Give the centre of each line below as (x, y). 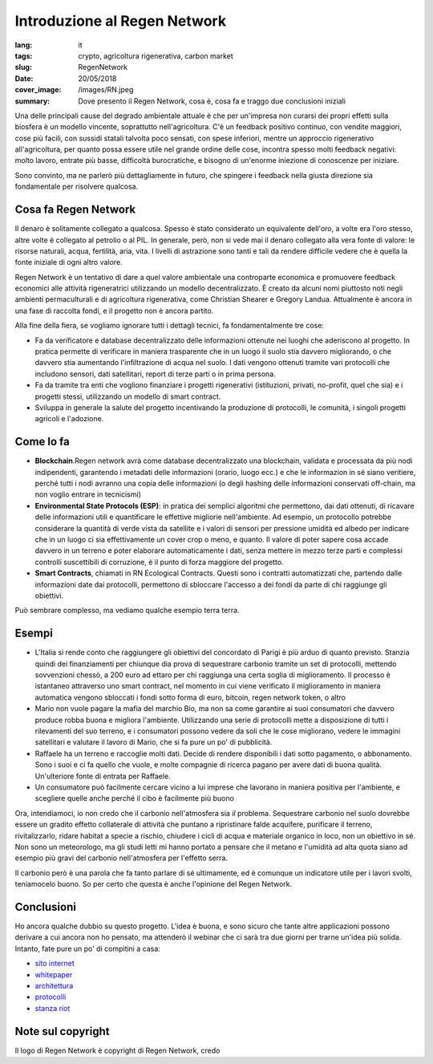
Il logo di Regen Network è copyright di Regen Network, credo (117, 1050)
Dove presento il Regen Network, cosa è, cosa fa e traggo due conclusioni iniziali (212, 101)
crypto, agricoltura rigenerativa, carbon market (156, 55)
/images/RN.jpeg (106, 90)
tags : (24, 55)
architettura (54, 985)
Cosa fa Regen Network (75, 210)
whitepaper (54, 974)
